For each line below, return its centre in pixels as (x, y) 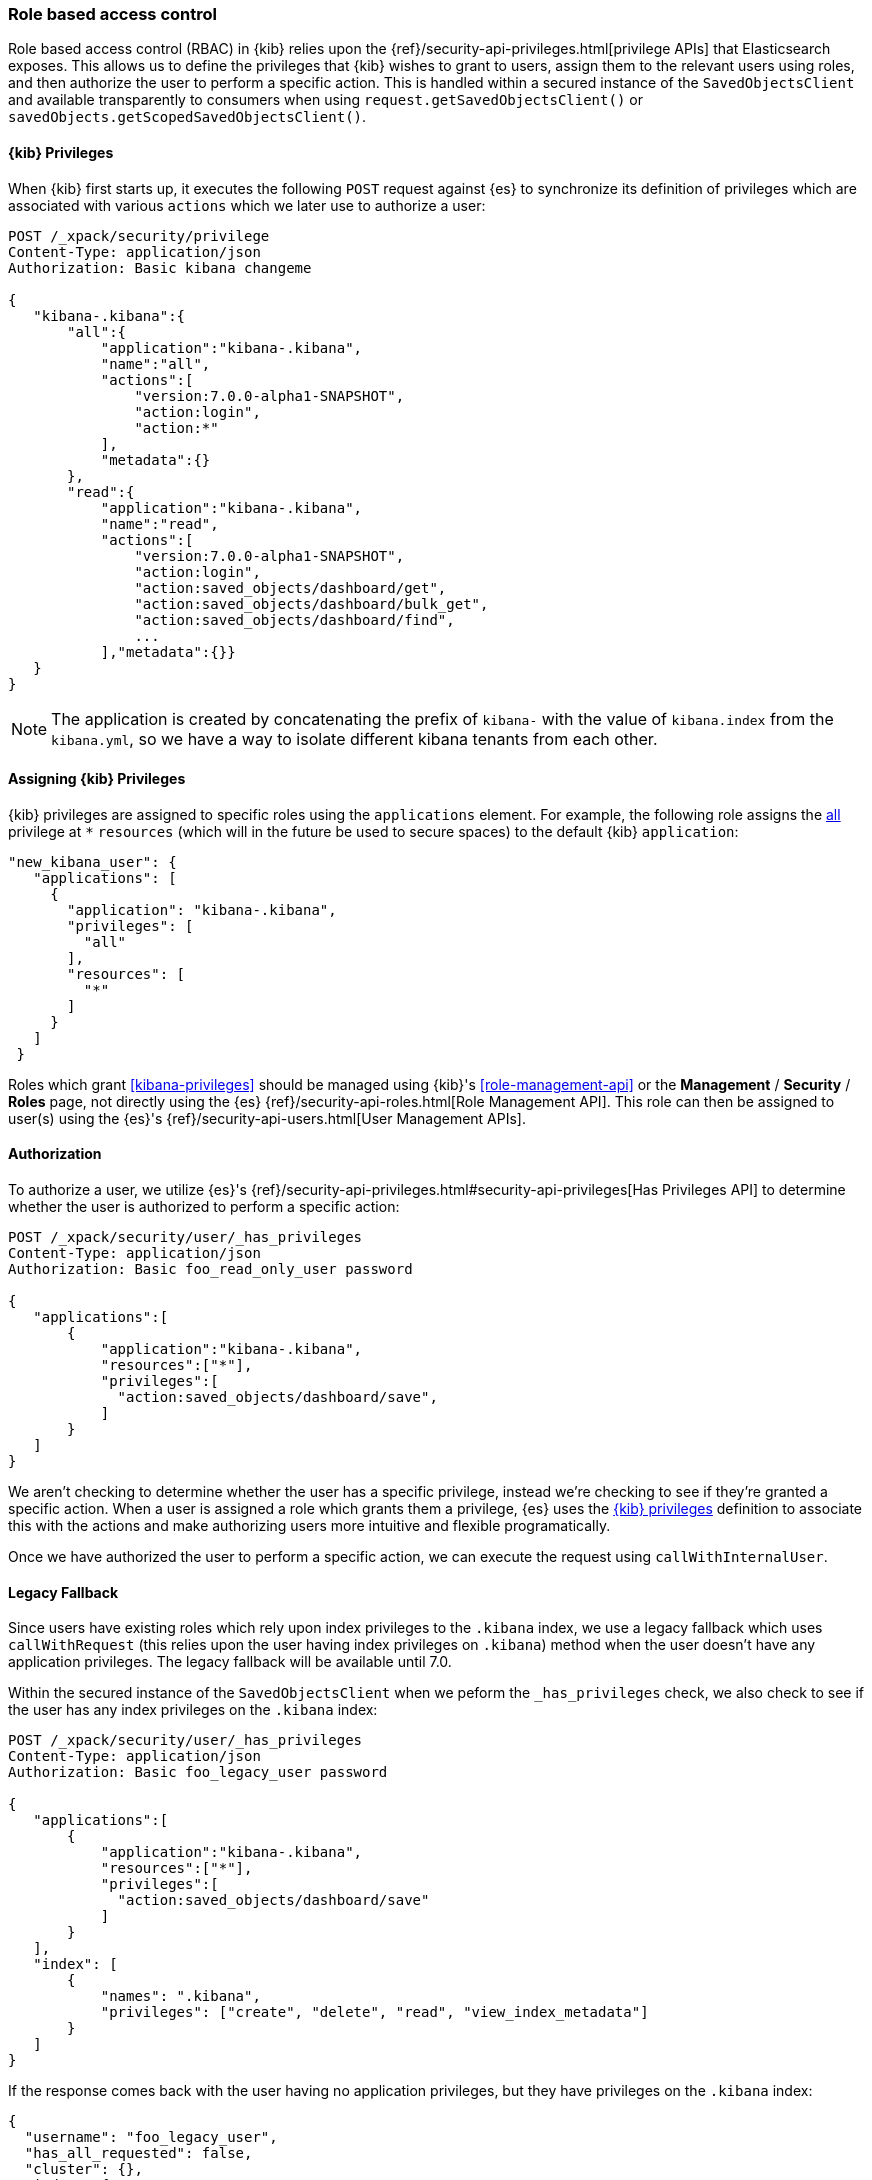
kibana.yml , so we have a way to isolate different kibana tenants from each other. (354, 738)
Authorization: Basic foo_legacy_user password (198, 1772)
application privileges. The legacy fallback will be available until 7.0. (230, 1662)
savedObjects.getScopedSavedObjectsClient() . (187, 117)
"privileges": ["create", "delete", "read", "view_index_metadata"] (374, 2012)
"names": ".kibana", (180, 1996)
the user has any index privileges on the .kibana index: (193, 1710)
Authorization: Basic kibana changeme (160, 267)
